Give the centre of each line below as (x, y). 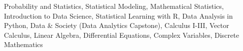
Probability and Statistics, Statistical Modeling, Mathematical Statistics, (114, 6)
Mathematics (24, 44)
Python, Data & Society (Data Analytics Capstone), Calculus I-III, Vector (117, 25)
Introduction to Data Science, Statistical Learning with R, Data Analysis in (119, 15)
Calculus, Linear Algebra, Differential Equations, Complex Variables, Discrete (121, 35)
